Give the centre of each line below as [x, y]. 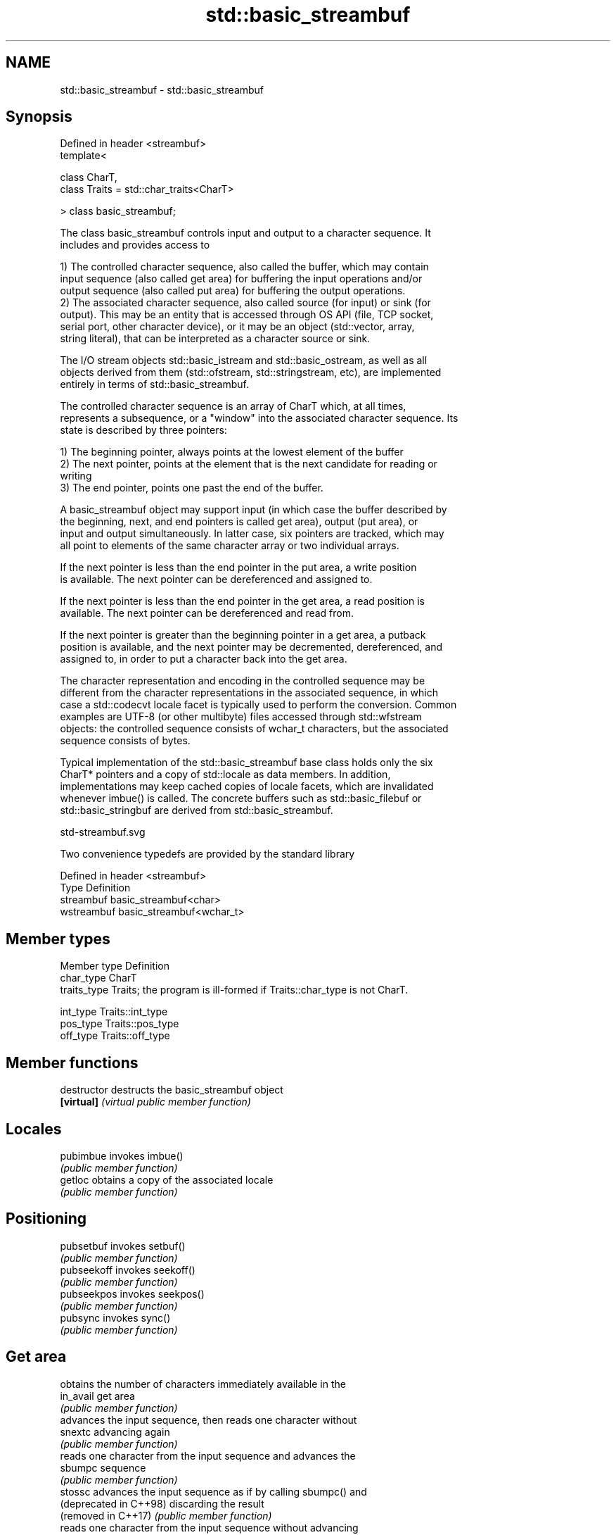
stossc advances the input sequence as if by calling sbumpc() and [213, 1491]
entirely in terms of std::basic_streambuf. [154, 384]
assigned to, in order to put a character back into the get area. [204, 659]
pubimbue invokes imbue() [122, 1155]
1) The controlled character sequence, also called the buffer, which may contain [244, 267]
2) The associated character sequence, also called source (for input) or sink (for [245, 303]
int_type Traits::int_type [114, 1012]
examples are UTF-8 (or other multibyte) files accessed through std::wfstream [241, 717]
